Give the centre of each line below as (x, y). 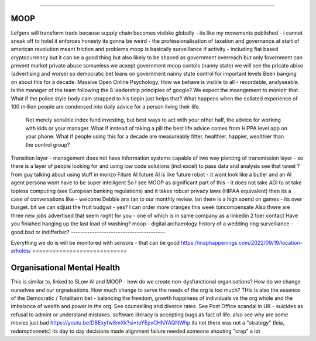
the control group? (48, 144)
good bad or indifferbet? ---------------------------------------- (88, 232)
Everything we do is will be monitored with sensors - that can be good (95, 242)
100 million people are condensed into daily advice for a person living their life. (106, 107)
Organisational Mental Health (65, 268)
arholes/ (21, 251)
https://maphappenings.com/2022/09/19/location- (242, 242)
